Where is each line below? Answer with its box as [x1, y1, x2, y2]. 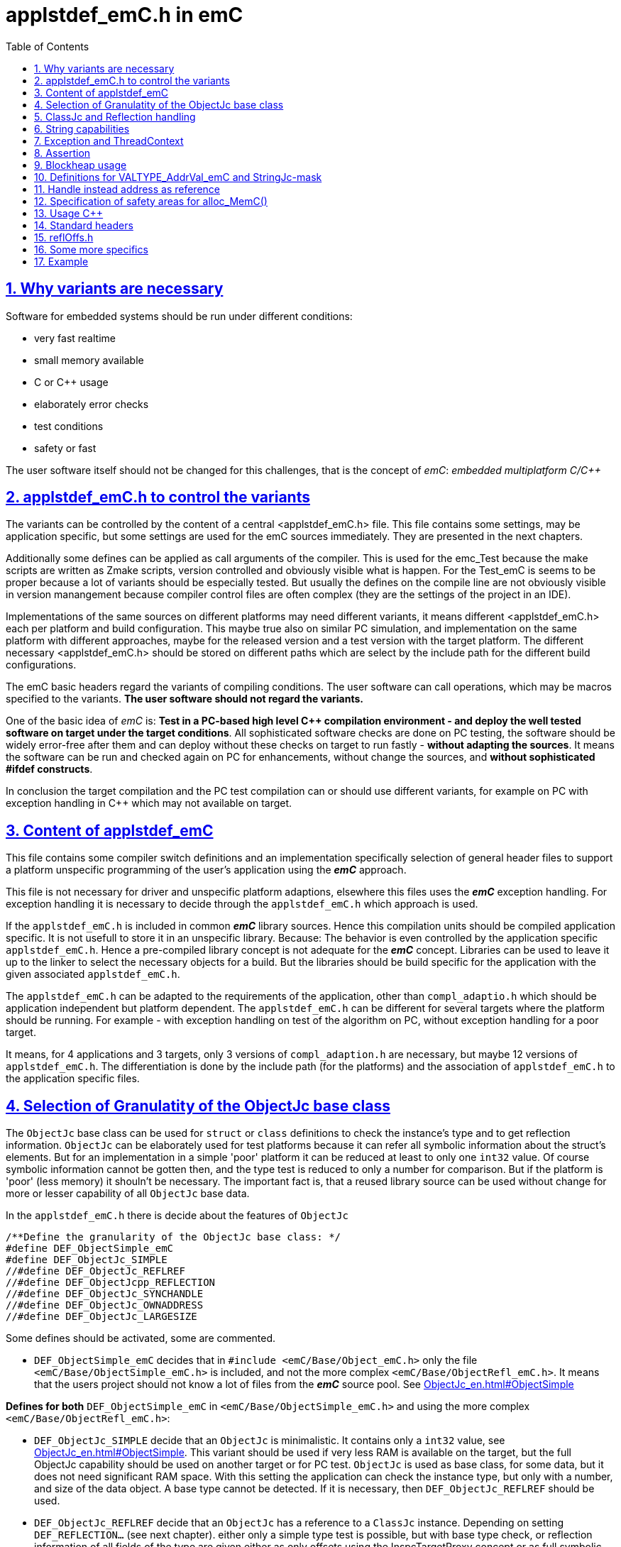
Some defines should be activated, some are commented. [6, 1332, 276, 1345]
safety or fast [34, 441, 97, 454]
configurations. [6, 659, 77, 671]
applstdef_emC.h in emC [6, 3, 243, 27]
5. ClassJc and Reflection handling [34, 110, 196, 123]
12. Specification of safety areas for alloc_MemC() [34, 194, 268, 207]
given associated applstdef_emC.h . [6, 968, 180, 981]
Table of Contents [6, 40, 89, 53]
